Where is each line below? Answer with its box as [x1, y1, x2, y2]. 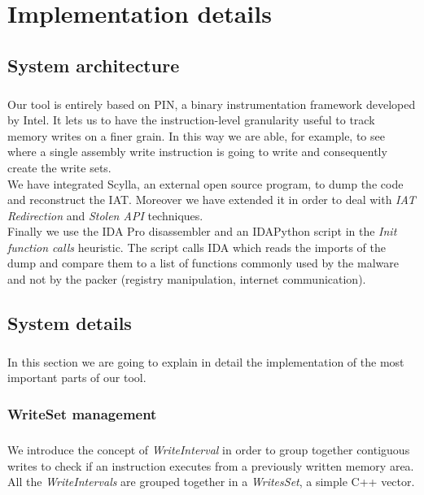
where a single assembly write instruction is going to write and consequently [7, 143, 387, 160]
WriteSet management [7, 403, 157, 423]
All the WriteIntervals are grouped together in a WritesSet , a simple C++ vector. [7, 473, 415, 490]
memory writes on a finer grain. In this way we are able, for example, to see [7, 127, 385, 144]
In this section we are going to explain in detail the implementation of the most [7, 353, 404, 370]
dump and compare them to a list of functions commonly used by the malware [7, 254, 399, 271]
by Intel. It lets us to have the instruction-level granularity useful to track [7, 111, 375, 128]
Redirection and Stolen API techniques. [7, 206, 203, 224]
